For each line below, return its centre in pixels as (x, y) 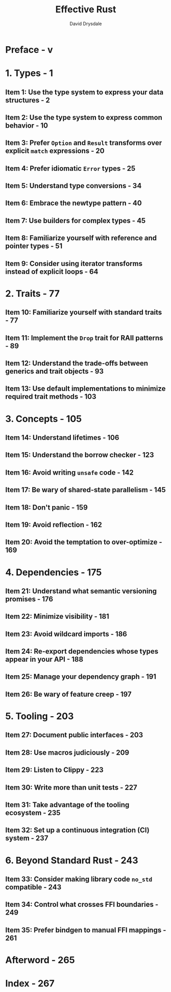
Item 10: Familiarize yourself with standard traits (84, 312)
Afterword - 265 (40, 960)
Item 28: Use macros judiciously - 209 (67, 752)
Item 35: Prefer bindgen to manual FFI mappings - (86, 930)
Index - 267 (30, 984)
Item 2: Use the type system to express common (84, 117)
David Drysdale (86, 24)
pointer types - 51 (34, 246)
